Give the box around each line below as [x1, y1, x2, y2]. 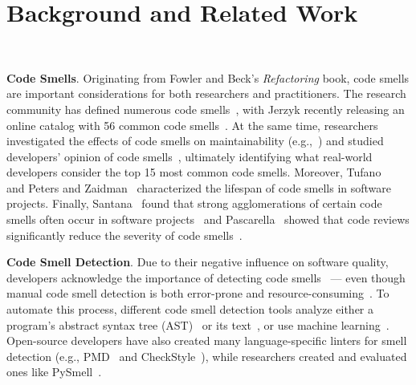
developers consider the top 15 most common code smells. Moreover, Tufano [6, 164, 381, 180]
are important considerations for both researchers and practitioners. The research [6, 85, 406, 102]
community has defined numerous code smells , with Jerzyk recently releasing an [6, 100, 405, 117]
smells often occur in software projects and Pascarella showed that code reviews [6, 211, 410, 228]
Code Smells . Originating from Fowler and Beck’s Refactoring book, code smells [6, 69, 410, 86]
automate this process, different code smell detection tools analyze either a [6, 301, 374, 318]
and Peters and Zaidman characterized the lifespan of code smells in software [6, 179, 392, 196]
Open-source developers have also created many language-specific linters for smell [6, 332, 407, 349]
